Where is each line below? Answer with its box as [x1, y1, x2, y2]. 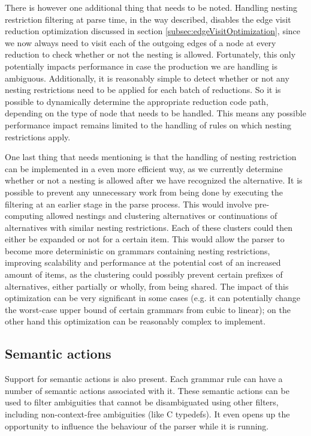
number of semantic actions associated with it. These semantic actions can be [5, 384, 289, 396]
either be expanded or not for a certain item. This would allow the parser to [5, 233, 285, 245]
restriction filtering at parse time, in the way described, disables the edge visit [5, 13, 291, 25]
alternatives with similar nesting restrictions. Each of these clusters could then [5, 221, 293, 233]
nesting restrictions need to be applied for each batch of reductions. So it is [5, 83, 281, 96]
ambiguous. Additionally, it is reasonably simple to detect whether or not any [5, 71, 289, 84]
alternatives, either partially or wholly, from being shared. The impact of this [5, 279, 289, 292]
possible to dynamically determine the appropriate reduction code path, [5, 95, 268, 107]
